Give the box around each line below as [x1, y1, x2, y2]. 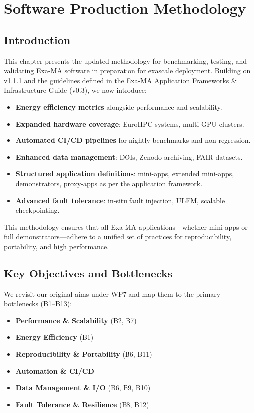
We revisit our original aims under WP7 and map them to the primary [4, 288, 221, 299]
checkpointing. [15, 205, 60, 215]
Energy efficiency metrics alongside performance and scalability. [15, 101, 222, 112]
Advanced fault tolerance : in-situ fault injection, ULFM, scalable [15, 195, 225, 205]
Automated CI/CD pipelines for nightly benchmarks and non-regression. [15, 135, 251, 145]
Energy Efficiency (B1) [15, 332, 94, 342]
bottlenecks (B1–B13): [4, 298, 72, 309]
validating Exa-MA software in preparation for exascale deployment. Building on [4, 65, 251, 76]
